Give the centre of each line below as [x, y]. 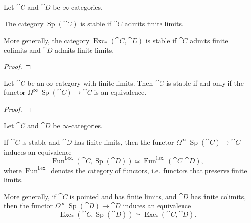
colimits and [22, 50]
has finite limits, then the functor [124, 142]
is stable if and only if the [205, 82]
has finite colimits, [218, 196]
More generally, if [30, 196]
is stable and [41, 142]
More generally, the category [47, 40]
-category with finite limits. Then [103, 82]
